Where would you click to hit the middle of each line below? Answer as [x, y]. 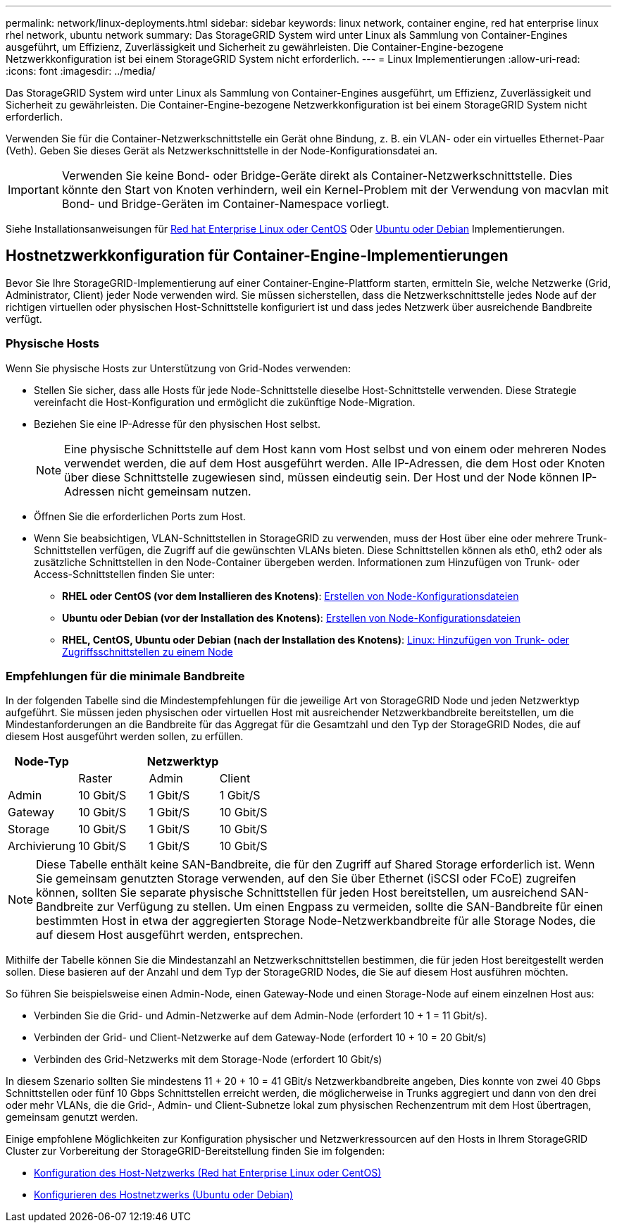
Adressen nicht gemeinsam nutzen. [158, 491]
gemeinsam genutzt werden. [72, 1117]
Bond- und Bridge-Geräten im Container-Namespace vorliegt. [225, 204]
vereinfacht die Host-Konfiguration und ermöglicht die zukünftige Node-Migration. [225, 402]
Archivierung [42, 846]
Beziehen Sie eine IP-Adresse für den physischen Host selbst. [177, 424]
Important [33, 190]
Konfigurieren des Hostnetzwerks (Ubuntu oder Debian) [164, 1195]
